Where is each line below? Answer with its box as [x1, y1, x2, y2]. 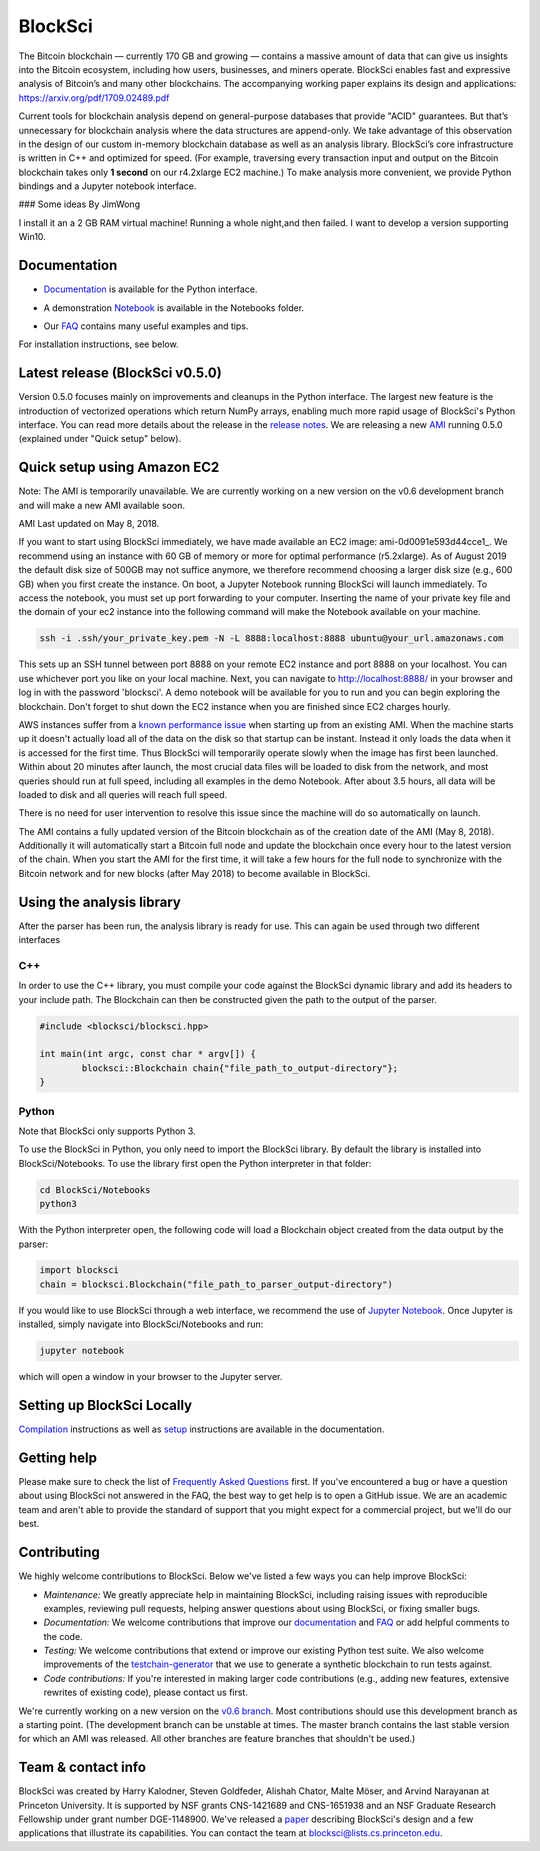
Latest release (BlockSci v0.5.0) [18, 365, 222, 382]
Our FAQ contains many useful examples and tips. [43, 320, 249, 332]
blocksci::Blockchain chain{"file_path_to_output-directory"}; [81, 1062, 399, 1074]
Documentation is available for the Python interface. [43, 283, 258, 295]
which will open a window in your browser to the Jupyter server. [18, 1371, 283, 1383]
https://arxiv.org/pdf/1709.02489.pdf [18, 91, 170, 104]
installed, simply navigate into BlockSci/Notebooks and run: [18, 1318, 264, 1330]
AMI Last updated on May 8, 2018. [18, 518, 160, 530]
